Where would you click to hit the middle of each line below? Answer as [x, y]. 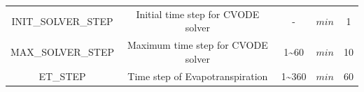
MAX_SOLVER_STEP [63, 51]
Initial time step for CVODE [198, 14]
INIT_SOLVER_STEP [62, 21]
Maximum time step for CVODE [197, 45]
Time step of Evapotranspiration [198, 76]
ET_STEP [62, 76]
